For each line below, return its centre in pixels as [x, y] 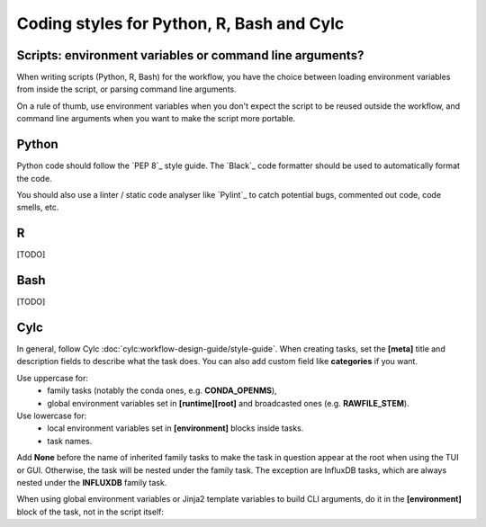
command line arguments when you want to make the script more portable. [156, 119]
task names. [70, 441]
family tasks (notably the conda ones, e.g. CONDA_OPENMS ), [162, 390]
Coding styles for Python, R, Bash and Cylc [180, 23]
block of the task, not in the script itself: [90, 512]
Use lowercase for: [52, 415]
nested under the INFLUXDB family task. [92, 482]
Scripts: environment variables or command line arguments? [190, 55]
